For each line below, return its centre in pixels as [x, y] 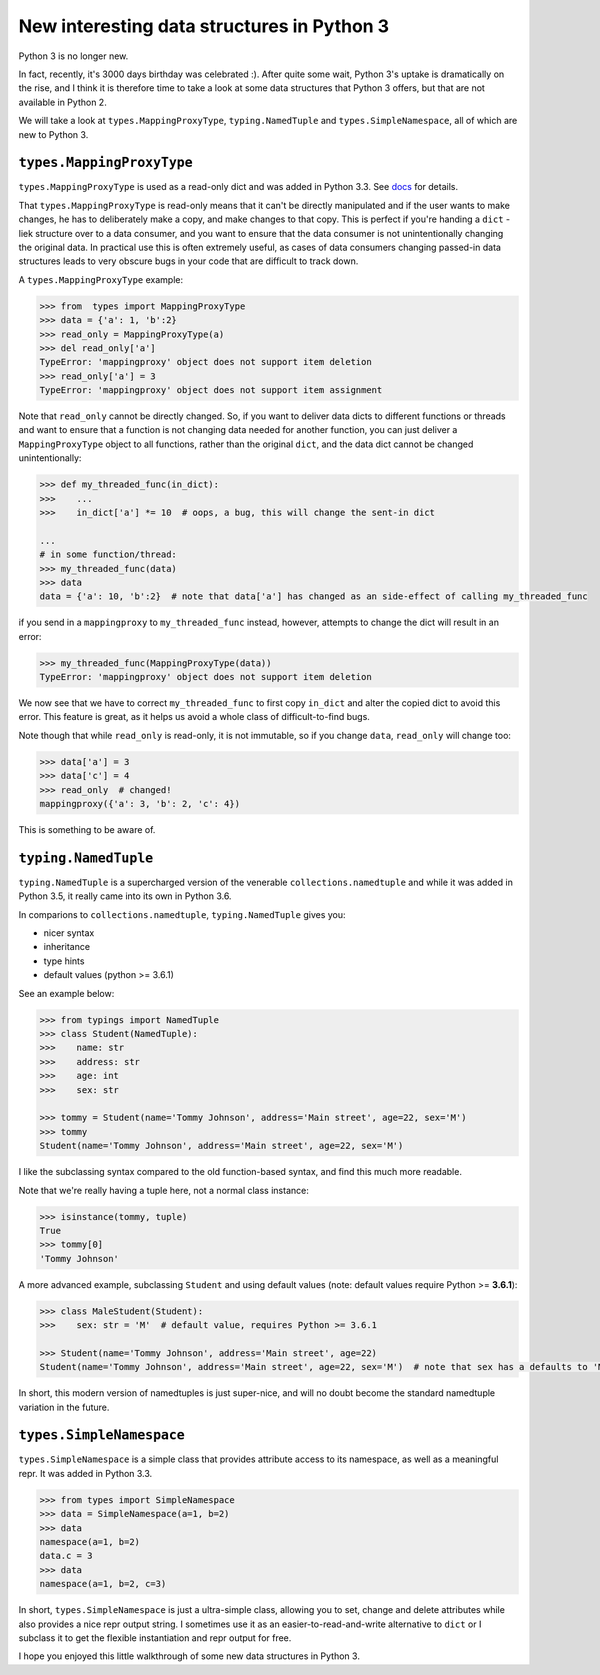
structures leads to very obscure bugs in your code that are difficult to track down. [188, 261]
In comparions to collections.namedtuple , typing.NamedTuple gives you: [182, 914]
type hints [64, 961]
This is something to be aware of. [87, 829]
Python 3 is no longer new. [73, 56]
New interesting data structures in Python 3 [204, 26]
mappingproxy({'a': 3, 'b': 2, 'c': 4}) [139, 804]
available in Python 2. [62, 102]
